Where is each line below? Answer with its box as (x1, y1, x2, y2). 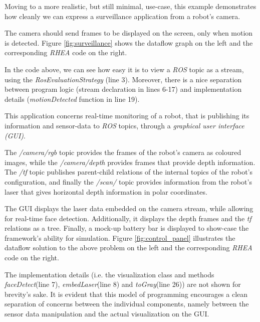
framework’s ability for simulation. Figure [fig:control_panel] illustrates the (5, 232, 235, 243)
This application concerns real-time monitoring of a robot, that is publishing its (5, 110, 249, 121)
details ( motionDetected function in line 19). (5, 93, 140, 104)
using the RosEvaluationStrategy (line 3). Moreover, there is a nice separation (5, 74, 242, 84)
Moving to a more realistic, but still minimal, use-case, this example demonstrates (5, 1, 256, 11)
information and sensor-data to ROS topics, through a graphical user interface (5, 120, 244, 130)
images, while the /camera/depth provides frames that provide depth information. (5, 156, 255, 167)
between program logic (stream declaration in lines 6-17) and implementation (5, 84, 242, 94)
